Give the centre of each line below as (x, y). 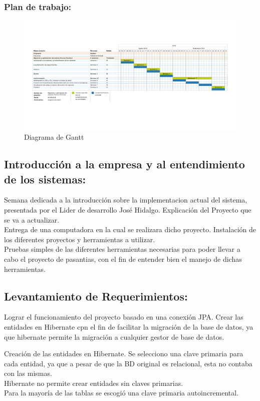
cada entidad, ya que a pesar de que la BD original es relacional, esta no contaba (128, 363)
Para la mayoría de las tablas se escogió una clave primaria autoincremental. (121, 393)
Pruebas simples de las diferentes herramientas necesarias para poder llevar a (122, 249)
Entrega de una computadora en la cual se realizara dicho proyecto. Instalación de (130, 229)
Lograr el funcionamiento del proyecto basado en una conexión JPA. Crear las (124, 317)
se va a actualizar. (32, 219)
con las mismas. (28, 373)
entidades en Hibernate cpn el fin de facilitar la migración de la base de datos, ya (129, 326)
